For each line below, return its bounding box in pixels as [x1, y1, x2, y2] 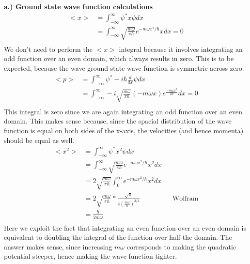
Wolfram [172, 195, 199, 202]
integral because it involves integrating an [119, 44, 243, 54]
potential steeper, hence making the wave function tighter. [4, 251, 177, 261]
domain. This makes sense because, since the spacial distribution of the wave [4, 116, 232, 126]
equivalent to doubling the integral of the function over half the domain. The [4, 232, 232, 242]
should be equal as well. [4, 135, 75, 145]
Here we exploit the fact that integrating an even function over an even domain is [4, 222, 246, 233]
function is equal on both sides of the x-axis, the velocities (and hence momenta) [4, 125, 244, 135]
